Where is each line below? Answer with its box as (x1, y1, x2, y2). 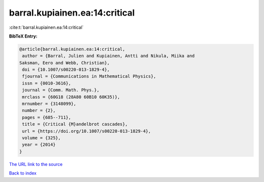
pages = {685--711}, (22, 115, 71, 120)
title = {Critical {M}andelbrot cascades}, (22, 121, 128, 127)
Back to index (9, 170, 37, 176)
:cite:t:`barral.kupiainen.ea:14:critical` (9, 24, 84, 30)
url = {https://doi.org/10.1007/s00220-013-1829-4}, (22, 128, 151, 134)
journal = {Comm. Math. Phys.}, (22, 87, 100, 93)
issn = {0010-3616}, (22, 81, 71, 86)
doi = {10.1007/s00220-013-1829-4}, (22, 67, 110, 73)
